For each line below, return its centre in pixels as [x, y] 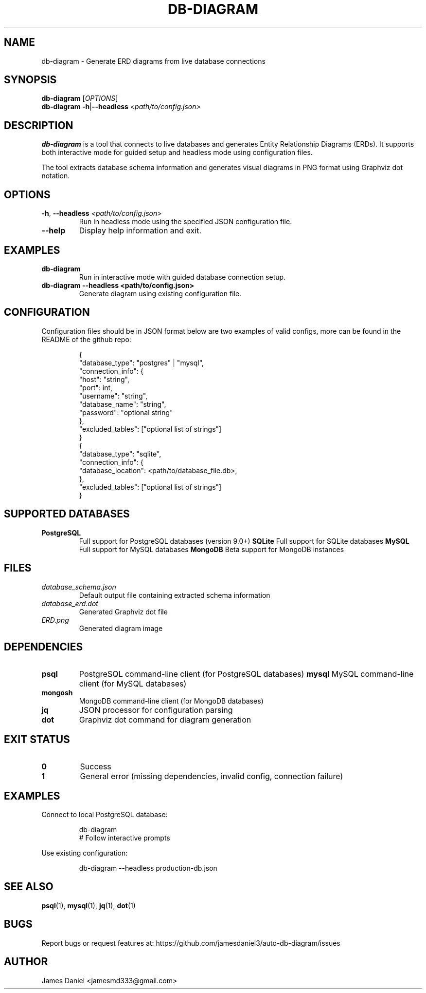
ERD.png [55, 620]
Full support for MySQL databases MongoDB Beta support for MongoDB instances [212, 549]
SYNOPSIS [30, 80]
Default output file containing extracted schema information [175, 595]
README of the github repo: [86, 339]
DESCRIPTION [39, 125]
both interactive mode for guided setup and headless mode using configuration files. [177, 153]
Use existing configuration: [85, 853]
